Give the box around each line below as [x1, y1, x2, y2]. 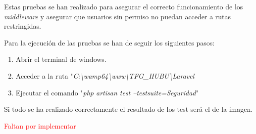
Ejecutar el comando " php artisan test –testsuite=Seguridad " [15, 87, 199, 97]
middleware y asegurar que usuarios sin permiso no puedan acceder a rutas [4, 11, 231, 21]
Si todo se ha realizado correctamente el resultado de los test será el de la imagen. [4, 104, 253, 114]
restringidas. [4, 21, 41, 31]
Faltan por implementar [4, 120, 76, 131]
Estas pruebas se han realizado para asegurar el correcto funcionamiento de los [4, 1, 243, 11]
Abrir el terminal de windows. [15, 54, 106, 64]
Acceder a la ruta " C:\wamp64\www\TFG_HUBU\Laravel [15, 70, 195, 81]
